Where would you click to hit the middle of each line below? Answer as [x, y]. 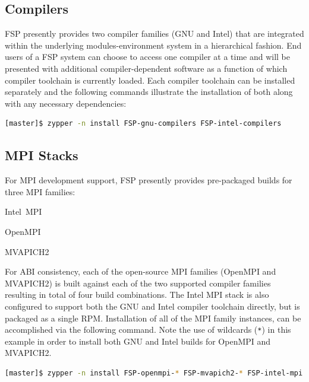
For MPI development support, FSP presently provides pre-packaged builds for [149, 180]
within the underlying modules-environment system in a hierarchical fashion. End [153, 45]
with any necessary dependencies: [66, 103]
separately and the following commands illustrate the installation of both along [149, 92]
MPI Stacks [42, 155]
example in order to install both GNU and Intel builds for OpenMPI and [138, 341]
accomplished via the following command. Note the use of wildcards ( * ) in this [148, 330]
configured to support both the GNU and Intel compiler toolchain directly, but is [152, 306]
